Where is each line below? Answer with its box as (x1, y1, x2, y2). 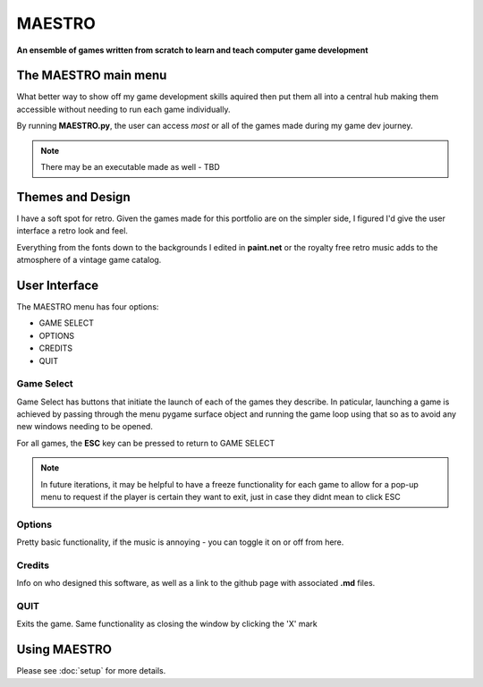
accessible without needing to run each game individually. (16, 104, 231, 114)
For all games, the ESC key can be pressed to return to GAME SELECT (16, 437, 275, 448)
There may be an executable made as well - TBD (40, 162, 221, 173)
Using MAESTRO (16, 642, 112, 657)
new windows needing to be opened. (16, 421, 154, 432)
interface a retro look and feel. (16, 225, 129, 236)
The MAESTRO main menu (16, 68, 167, 83)
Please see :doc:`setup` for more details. (16, 666, 166, 676)
